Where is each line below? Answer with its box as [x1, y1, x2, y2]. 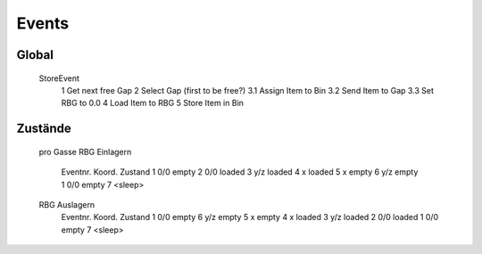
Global [16, 47, 54, 62]
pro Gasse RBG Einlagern [38, 146, 132, 157]
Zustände [16, 121, 71, 136]
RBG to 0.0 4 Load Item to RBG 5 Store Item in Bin [61, 98, 245, 109]
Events [16, 13, 70, 33]
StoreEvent [38, 72, 80, 84]
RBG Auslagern [38, 199, 96, 209]
